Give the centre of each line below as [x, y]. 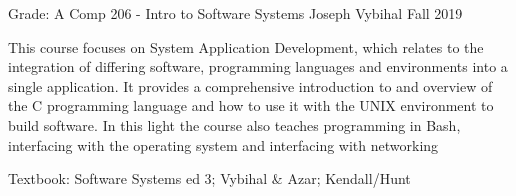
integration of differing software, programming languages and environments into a [258, 66]
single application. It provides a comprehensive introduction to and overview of [250, 85]
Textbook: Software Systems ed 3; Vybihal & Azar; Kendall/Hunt [209, 178]
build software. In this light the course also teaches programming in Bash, [234, 124]
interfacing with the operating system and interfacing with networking [223, 144]
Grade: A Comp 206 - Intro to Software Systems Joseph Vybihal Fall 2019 [235, 13]
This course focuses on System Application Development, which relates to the [246, 46]
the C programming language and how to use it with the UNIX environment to [251, 105]
